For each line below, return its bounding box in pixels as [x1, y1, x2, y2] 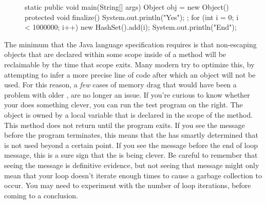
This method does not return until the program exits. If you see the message [4, 119, 245, 130]
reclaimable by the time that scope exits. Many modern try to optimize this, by [4, 59, 255, 69]
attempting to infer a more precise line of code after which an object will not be [4, 69, 256, 80]
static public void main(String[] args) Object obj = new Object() [25, 2, 229, 12]
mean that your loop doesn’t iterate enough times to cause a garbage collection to [4, 170, 262, 180]
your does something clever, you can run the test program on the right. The [4, 99, 243, 110]
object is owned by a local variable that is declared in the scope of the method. [4, 109, 253, 120]
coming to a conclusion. [4, 190, 78, 200]
